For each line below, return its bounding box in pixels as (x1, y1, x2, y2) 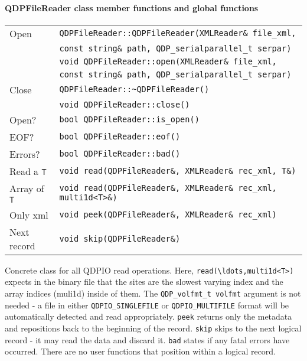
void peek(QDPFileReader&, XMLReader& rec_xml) (59, 210, 277, 220)
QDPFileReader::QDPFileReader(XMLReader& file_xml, (59, 28, 296, 38)
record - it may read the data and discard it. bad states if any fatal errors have (5, 333, 290, 346)
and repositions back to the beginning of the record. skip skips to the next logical (5, 322, 302, 334)
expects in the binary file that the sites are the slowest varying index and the (5, 275, 283, 288)
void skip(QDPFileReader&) (59, 233, 181, 243)
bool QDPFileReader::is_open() (59, 115, 200, 125)
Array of (9, 181, 44, 195)
